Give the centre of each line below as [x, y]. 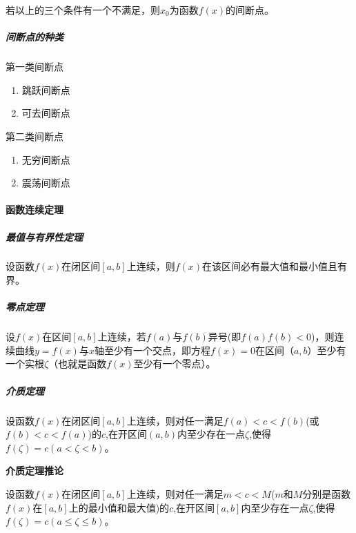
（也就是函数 [78, 364]
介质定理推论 [34, 471]
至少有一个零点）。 [175, 364]
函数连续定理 [34, 210]
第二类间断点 [34, 136]
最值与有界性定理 [44, 236]
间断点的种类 [34, 37]
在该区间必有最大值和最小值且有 [275, 266]
